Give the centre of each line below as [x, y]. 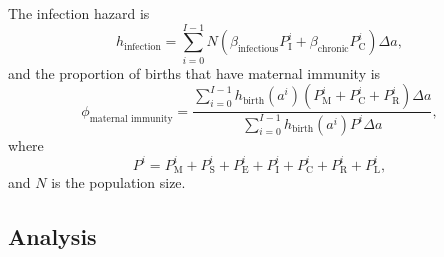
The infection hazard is [79, 13]
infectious [258, 49]
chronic [333, 49]
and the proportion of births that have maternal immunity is [194, 72]
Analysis [52, 236]
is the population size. [118, 182]
